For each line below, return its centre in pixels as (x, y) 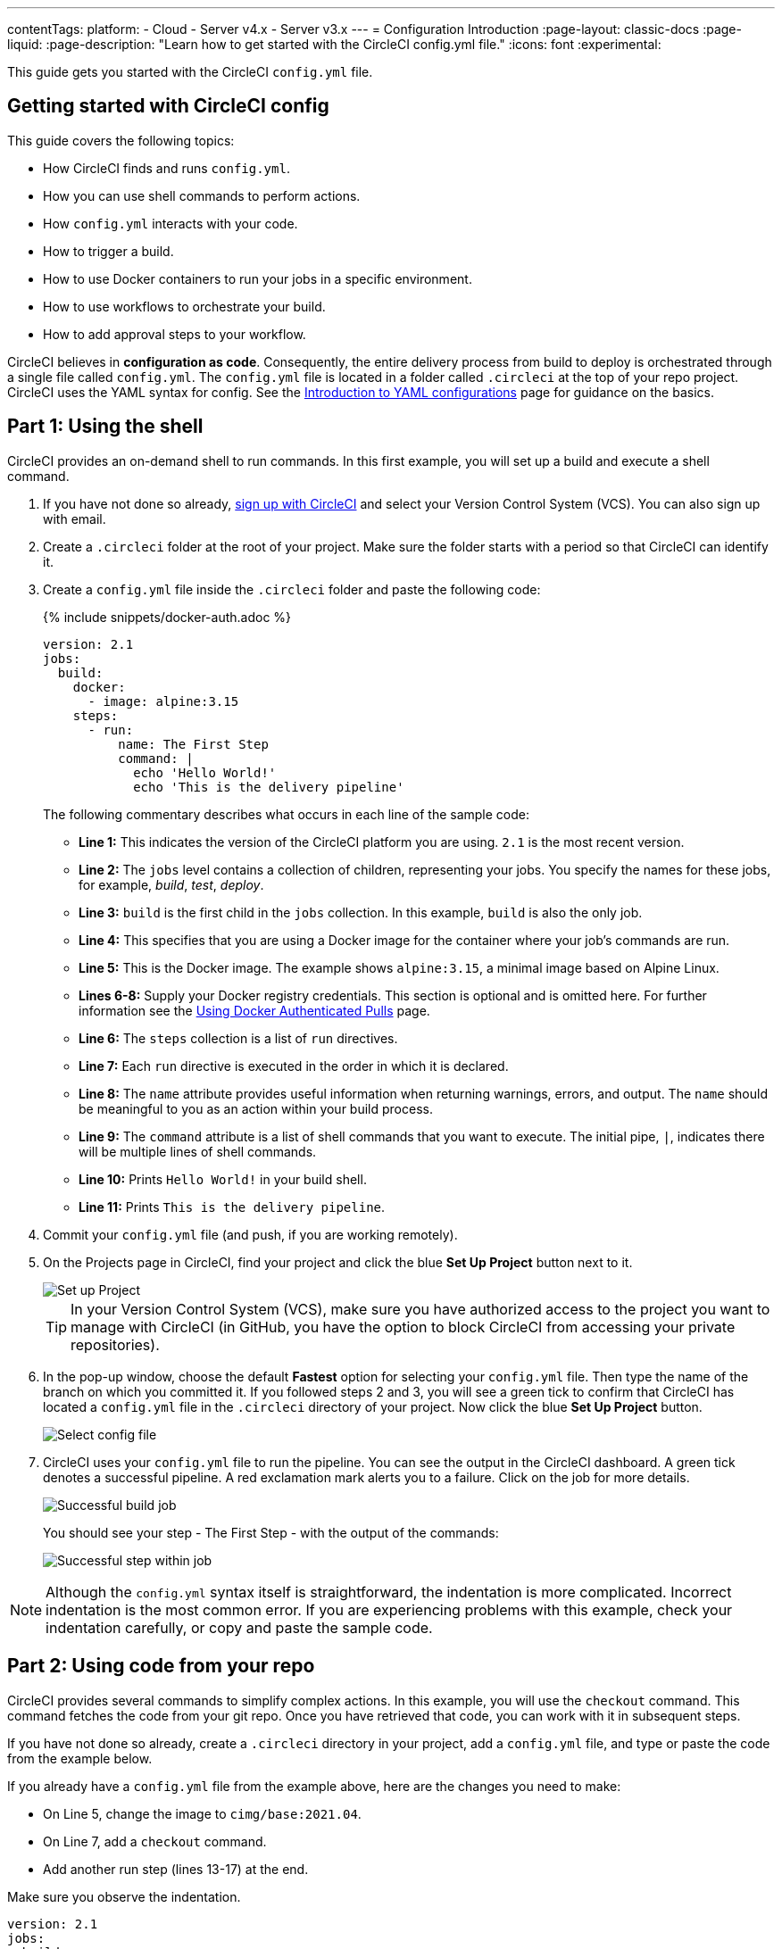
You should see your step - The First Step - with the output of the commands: (271, 1532)
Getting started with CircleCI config (168, 106)
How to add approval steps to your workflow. (175, 334)
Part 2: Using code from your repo (161, 1666)
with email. (75, 518)
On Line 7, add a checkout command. (155, 1841)
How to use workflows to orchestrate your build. (184, 306)
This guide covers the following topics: (121, 140)
